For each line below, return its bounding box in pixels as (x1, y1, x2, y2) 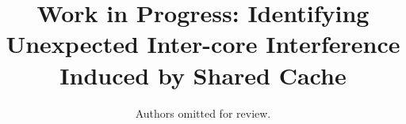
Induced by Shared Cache (59, 58, 347, 91)
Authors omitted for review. (135, 104, 271, 121)
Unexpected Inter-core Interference (6, 28, 400, 60)
